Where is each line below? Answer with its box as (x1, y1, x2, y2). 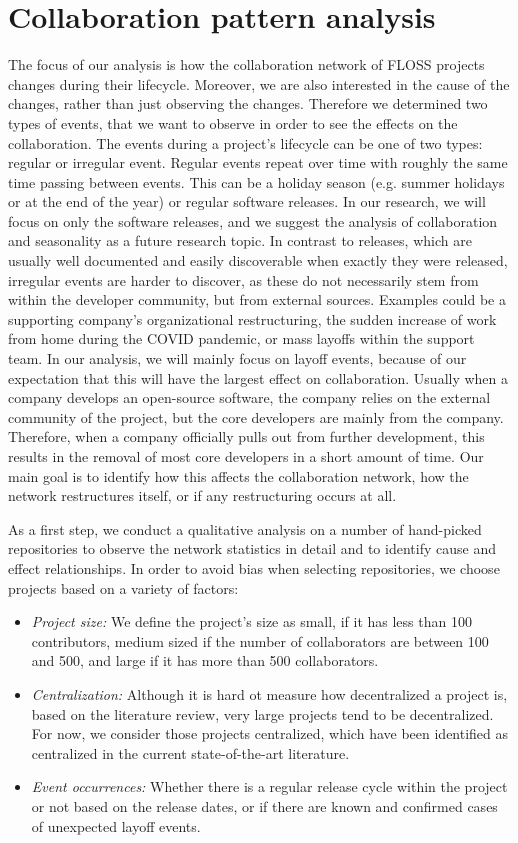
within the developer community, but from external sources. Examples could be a (8, 289, 506, 310)
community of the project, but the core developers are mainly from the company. (8, 406, 504, 427)
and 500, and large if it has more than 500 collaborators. (31, 650, 379, 671)
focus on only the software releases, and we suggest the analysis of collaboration (8, 210, 498, 231)
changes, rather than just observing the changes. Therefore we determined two (8, 93, 488, 114)
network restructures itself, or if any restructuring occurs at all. (8, 485, 397, 506)
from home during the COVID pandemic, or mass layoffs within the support (8, 328, 475, 349)
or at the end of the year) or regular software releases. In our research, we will (8, 191, 486, 212)
